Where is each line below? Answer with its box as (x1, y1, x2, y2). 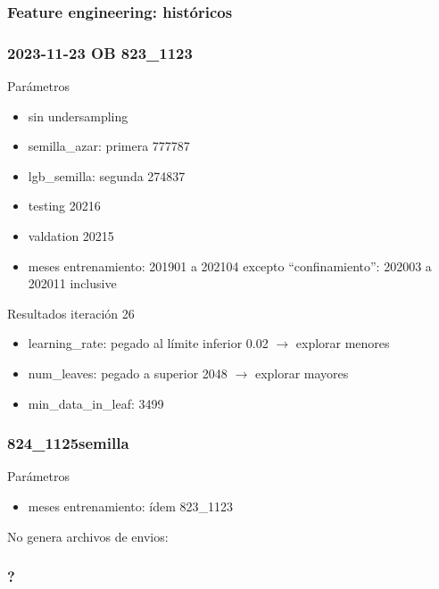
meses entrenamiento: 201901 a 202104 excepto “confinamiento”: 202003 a (28, 256, 432, 275)
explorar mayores (254, 364, 349, 382)
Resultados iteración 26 (7, 303, 135, 322)
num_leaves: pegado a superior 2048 (28, 364, 228, 382)
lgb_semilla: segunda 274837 (28, 166, 186, 185)
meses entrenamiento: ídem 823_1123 (28, 497, 234, 515)
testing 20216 (28, 196, 101, 215)
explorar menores (295, 334, 390, 353)
